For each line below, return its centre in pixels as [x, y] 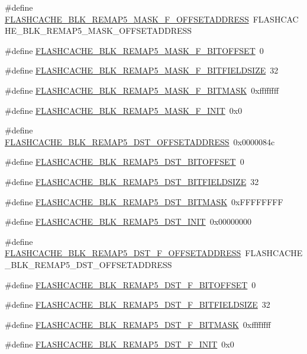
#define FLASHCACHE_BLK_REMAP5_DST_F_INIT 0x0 [119, 344]
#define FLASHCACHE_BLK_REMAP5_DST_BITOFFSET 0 [125, 162]
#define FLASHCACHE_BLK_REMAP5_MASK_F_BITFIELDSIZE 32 [142, 70]
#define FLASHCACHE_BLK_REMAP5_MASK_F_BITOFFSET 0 [134, 50]
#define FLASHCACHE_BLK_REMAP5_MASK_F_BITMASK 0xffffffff [142, 90]
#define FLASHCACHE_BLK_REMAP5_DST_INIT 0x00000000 [128, 221]
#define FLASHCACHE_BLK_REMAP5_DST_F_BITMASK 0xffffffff [138, 324]
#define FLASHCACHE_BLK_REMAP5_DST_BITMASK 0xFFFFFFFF [144, 201]
